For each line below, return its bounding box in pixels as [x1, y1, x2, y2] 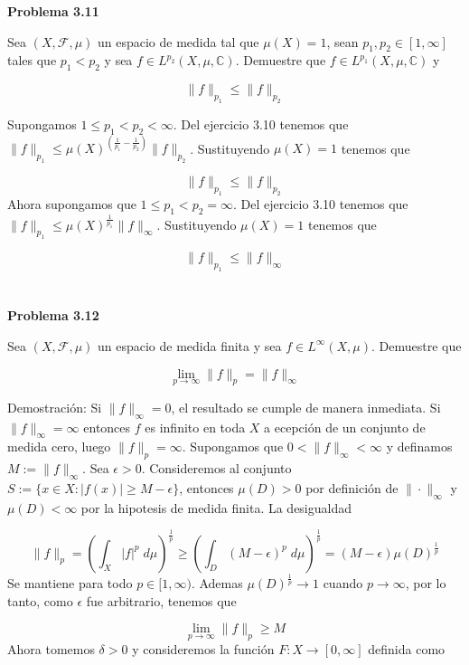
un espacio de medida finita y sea [97, 336, 282, 355]
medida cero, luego [7, 437, 111, 456]
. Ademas [191, 574, 243, 593]
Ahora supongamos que [7, 194, 136, 213]
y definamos [386, 437, 453, 456]
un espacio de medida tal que [97, 32, 259, 51]
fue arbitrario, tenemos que [86, 591, 237, 610]
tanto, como [7, 591, 73, 610]
